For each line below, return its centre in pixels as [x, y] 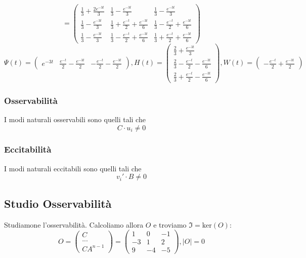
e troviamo [170, 224]
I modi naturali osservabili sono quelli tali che [75, 119]
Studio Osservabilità [58, 203]
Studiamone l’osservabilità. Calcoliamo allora [74, 224]
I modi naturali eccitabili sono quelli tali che [73, 168]
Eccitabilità [28, 149]
